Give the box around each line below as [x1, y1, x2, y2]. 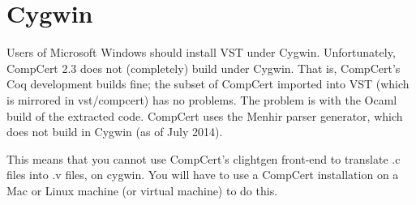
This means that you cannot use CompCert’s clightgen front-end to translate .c [6, 150, 401, 167]
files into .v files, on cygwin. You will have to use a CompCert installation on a [6, 166, 399, 183]
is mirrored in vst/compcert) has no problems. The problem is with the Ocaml [6, 91, 397, 108]
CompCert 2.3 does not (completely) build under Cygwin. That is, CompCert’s [6, 59, 401, 76]
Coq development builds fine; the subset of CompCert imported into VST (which [6, 75, 410, 92]
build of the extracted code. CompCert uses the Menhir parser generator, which [6, 107, 403, 124]
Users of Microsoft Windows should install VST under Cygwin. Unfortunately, [6, 44, 396, 61]
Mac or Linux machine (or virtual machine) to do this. [6, 182, 278, 199]
